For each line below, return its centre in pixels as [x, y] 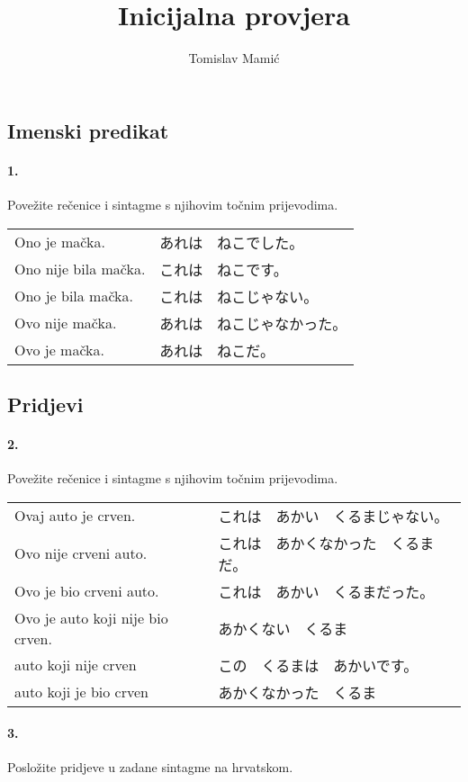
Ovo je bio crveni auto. [87, 591]
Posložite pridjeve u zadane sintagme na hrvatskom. [150, 767]
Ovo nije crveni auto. [81, 553]
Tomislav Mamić [234, 58]
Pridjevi [45, 404]
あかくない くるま [283, 628]
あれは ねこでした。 [232, 242]
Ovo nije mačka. [66, 323]
